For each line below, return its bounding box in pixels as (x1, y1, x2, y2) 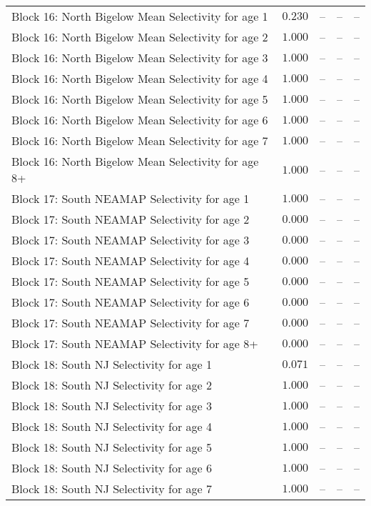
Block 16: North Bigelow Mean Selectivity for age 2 (11, 29, 268, 45)
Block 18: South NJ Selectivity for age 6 (11, 460, 212, 476)
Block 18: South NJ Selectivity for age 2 (11, 377, 212, 393)
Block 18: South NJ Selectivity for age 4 (11, 418, 212, 435)
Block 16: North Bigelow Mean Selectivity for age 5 (11, 91, 268, 107)
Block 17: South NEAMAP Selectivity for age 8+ (11, 335, 258, 352)
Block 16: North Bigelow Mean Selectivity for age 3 (11, 49, 268, 66)
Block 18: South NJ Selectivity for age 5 (11, 439, 212, 455)
